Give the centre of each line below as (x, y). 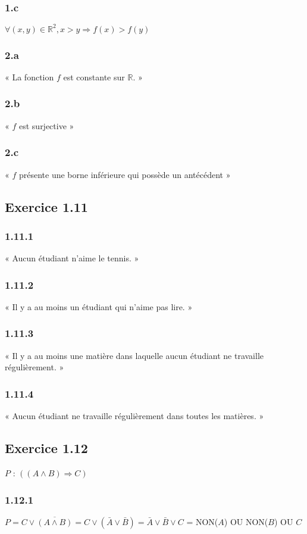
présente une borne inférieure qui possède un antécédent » (125, 174)
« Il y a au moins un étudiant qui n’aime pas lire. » (99, 306)
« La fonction (29, 76)
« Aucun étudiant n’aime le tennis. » (72, 258)
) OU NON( (246, 521)
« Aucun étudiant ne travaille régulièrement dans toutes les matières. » (134, 416)
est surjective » (46, 125)
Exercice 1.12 (46, 448)
